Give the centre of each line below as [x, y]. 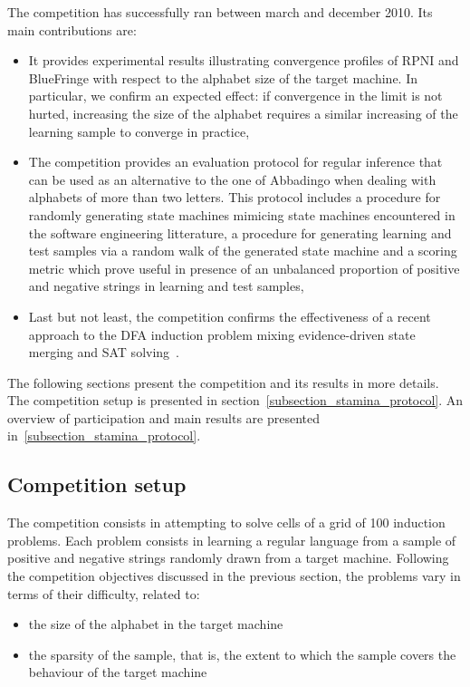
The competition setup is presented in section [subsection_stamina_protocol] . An [235, 400]
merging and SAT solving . [104, 352]
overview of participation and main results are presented [163, 417]
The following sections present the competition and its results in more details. [223, 382]
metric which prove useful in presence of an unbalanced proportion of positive [244, 268]
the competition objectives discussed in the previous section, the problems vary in [234, 576]
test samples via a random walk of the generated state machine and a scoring [243, 251]
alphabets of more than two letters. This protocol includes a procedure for [235, 197]
